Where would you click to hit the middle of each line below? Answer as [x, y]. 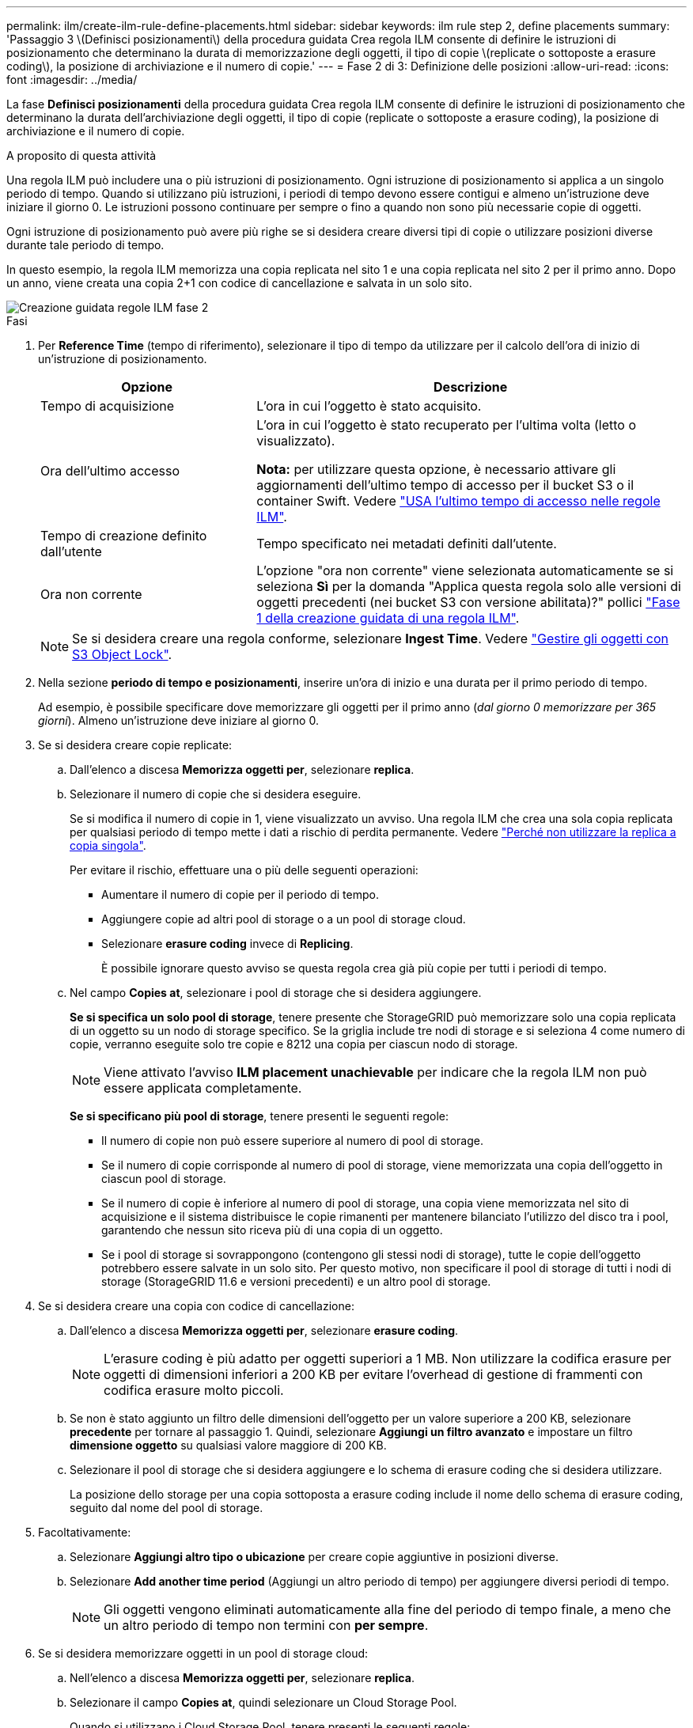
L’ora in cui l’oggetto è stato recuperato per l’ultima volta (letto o [447, 425]
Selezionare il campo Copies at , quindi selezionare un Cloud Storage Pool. [263, 1702]
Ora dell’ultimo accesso [110, 471]
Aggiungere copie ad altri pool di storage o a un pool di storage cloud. [284, 919]
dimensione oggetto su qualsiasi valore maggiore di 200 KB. [228, 1445]
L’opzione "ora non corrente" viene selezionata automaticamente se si [465, 570]
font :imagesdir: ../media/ [72, 80]
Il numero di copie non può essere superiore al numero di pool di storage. [292, 1141]
